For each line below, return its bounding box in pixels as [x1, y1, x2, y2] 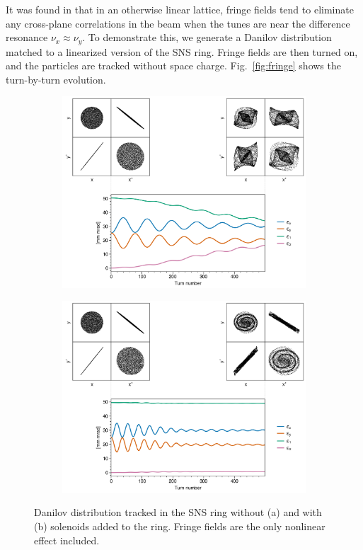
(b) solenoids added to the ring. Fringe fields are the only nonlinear [34, 519, 325, 534]
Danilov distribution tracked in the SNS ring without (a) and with [34, 505, 322, 520]
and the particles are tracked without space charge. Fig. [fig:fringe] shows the [6, 58, 341, 73]
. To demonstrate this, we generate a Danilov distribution [82, 30, 332, 45]
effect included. [34, 532, 100, 547]
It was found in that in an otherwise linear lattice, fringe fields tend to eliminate [6, 2, 354, 16]
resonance [6, 30, 48, 45]
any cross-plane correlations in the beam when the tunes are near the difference [6, 16, 350, 30]
